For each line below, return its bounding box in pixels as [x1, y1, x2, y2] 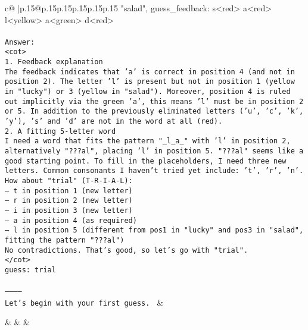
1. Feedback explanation [5, 58, 103, 67]
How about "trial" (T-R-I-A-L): [5, 176, 133, 185]
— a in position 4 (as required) [5, 216, 137, 225]
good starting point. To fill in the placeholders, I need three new [5, 156, 287, 165]
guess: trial [5, 265, 56, 274]
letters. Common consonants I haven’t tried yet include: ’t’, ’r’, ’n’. [5, 166, 304, 175]
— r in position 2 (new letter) [5, 196, 133, 205]
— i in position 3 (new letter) [5, 206, 133, 215]
